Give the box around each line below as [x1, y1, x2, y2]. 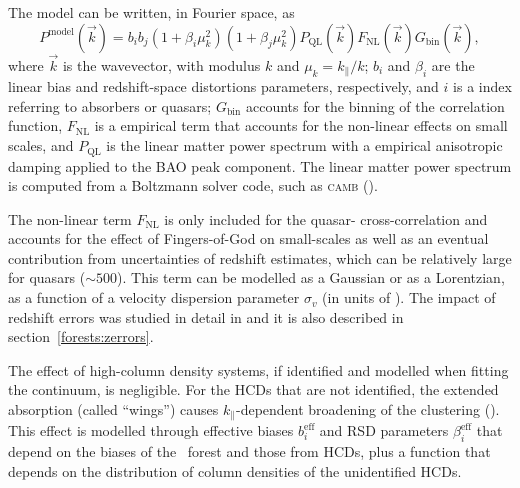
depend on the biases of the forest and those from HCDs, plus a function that [8, 441, 491, 462]
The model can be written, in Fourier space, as [8, 2, 295, 22]
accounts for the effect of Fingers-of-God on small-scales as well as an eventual [8, 228, 489, 249]
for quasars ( [8, 267, 86, 288]
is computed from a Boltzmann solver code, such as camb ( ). [8, 175, 378, 196]
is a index [453, 76, 512, 97]
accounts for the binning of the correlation [245, 95, 505, 116]
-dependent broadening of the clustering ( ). [235, 399, 500, 420]
